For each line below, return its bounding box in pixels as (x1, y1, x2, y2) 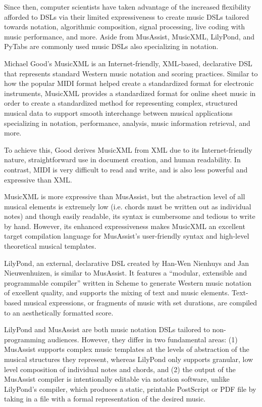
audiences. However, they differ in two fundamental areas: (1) (47, 334, 238, 344)
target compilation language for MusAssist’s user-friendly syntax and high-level (4, 231, 249, 241)
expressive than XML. (4, 174, 72, 185)
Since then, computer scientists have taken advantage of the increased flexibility (4, 2, 251, 12)
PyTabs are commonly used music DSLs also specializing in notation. (4, 41, 219, 52)
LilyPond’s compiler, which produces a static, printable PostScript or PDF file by (4, 383, 256, 394)
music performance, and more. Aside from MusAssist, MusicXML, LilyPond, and (4, 31, 254, 41)
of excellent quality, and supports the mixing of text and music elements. (4, 287, 230, 298)
